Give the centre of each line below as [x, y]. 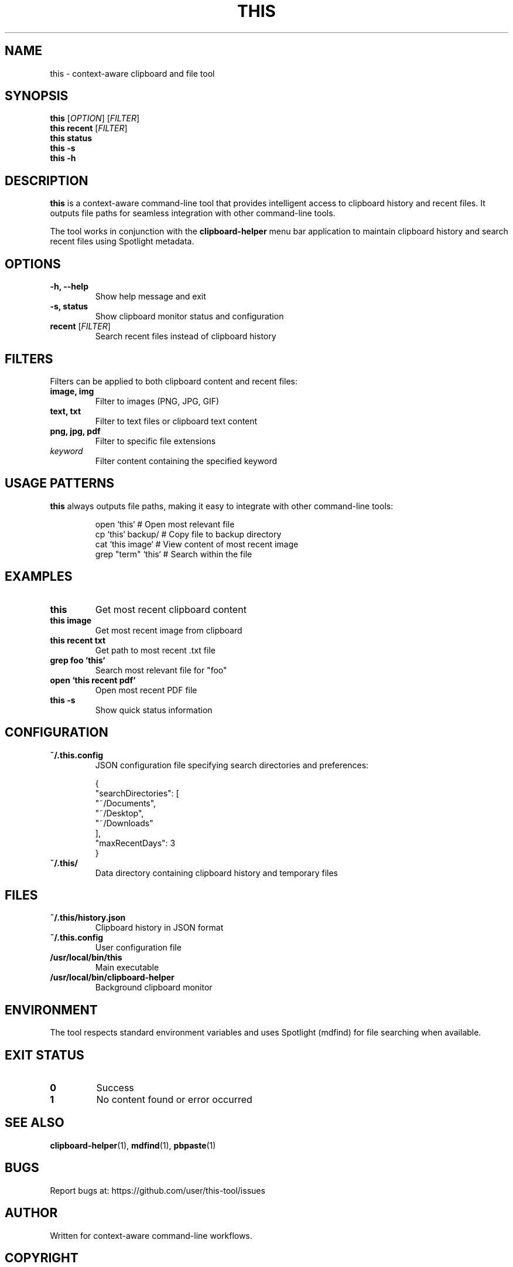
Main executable [127, 968]
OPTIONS [33, 264]
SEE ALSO [35, 1123]
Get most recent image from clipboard [169, 630]
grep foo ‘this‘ [78, 660]
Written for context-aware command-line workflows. [151, 1235]
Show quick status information [154, 710]
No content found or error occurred [174, 1100]
